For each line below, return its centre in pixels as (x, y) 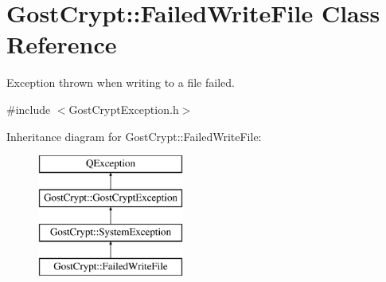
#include (29, 109)
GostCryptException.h (124, 109)
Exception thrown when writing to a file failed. (121, 82)
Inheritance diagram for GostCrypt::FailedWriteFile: (134, 136)
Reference (62, 44)
